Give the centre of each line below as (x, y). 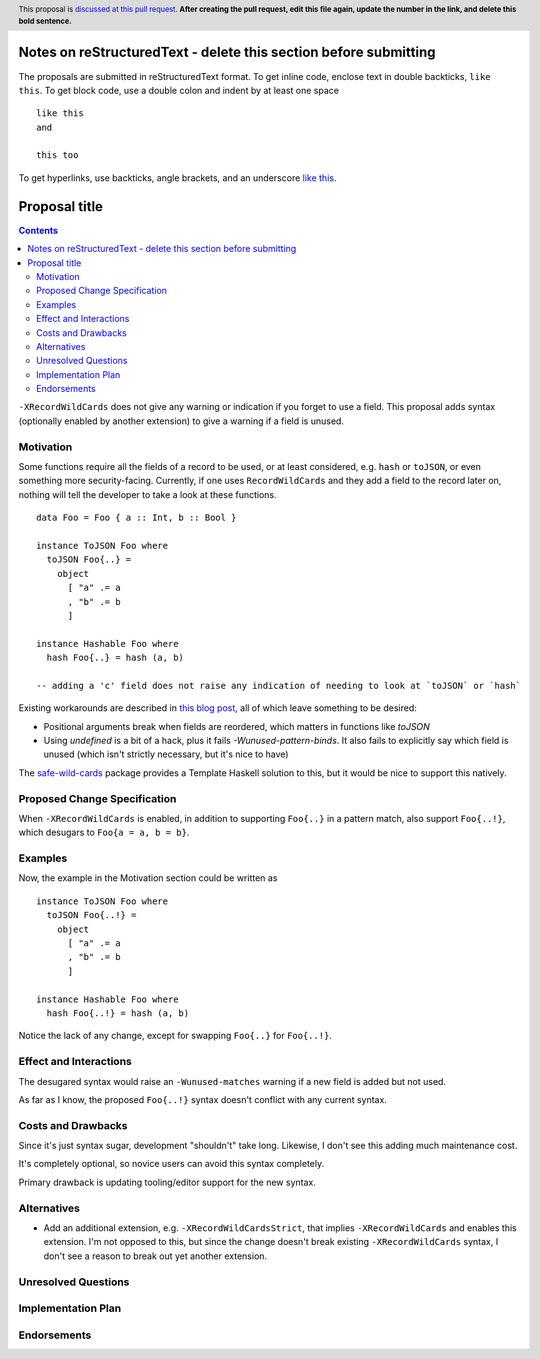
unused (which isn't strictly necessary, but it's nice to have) (166, 754)
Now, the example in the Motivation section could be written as (148, 878)
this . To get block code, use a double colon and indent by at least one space (179, 90)
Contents (38, 230)
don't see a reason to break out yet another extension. (155, 1256)
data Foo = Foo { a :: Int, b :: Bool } (136, 518)
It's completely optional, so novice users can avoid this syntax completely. (171, 1164)
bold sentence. (45, 21)
